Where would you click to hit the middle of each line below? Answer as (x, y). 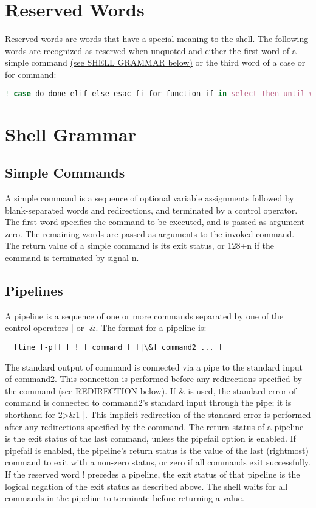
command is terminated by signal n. (72, 257)
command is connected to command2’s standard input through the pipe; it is (148, 402)
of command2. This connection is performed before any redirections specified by (153, 379)
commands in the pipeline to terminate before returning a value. (125, 498)
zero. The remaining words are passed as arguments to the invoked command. (150, 233)
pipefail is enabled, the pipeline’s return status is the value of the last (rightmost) (157, 450)
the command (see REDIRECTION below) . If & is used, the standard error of (151, 390)
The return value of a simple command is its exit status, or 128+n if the (140, 245)
